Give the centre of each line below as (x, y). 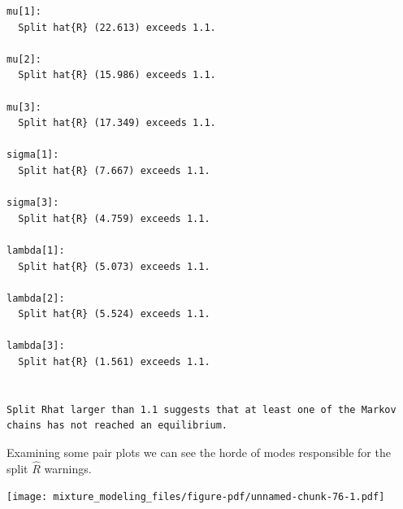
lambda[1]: (36, 250)
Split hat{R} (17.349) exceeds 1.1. (117, 123)
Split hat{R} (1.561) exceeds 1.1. (114, 362)
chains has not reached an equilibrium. (117, 426)
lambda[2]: (36, 298)
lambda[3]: (36, 346)
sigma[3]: (33, 203)
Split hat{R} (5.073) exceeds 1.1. (114, 266)
